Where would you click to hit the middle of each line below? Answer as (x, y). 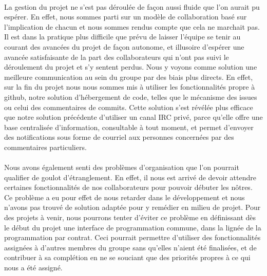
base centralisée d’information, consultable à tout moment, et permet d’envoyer (129, 127)
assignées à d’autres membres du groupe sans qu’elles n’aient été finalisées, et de (130, 247)
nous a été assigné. (33, 268)
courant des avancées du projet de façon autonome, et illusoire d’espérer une (124, 46)
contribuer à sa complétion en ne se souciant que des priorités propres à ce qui (127, 257)
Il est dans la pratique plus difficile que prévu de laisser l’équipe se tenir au (122, 37)
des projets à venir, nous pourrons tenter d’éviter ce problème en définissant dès (130, 217)
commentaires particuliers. (45, 147)
